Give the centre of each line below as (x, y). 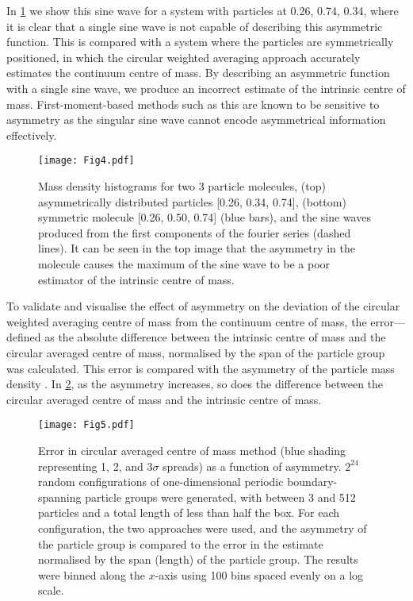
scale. (51, 590)
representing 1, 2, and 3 (96, 466)
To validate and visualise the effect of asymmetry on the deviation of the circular (203, 306)
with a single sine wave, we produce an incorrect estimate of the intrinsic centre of (206, 88)
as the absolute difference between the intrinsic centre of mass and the (215, 337)
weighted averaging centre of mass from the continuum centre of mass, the (187, 321)
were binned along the (92, 574)
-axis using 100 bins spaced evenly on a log (259, 574)
